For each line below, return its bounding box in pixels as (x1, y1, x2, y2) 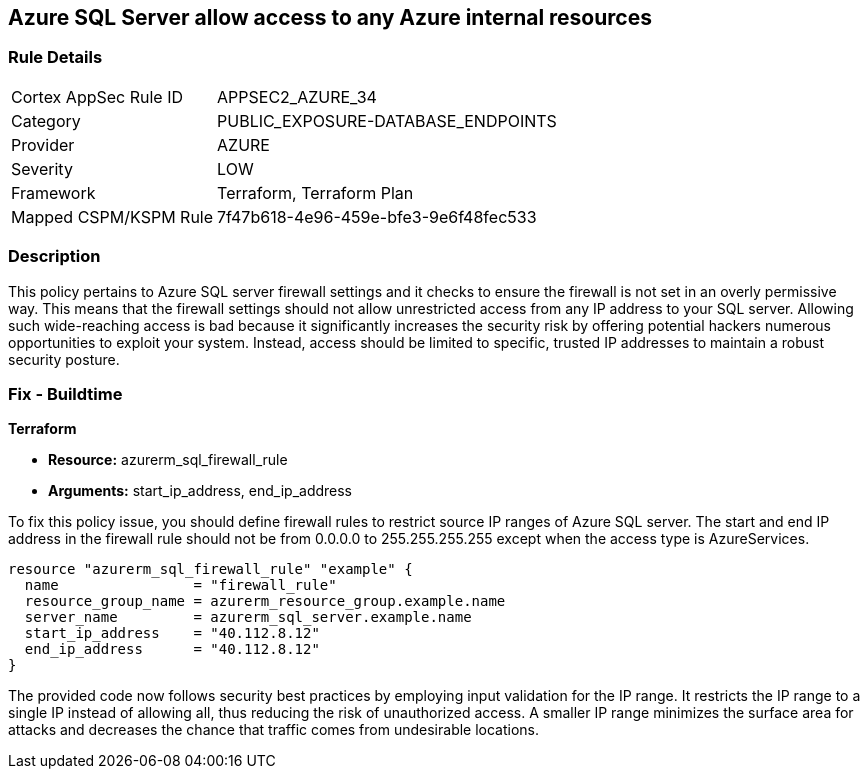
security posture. (8, 350, 120, 368)
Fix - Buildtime (8, 383, 123, 404)
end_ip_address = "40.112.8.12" (24, 641, 320, 658)
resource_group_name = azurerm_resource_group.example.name (24, 593, 506, 610)
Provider (11, 134, 75, 155)
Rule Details (8, 47, 103, 68)
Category (11, 110, 81, 131)
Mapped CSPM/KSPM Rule (11, 206, 214, 227)
